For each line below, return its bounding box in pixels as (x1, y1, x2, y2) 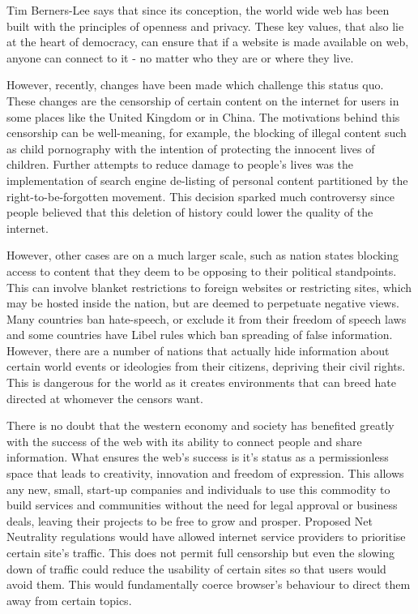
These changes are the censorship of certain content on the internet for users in (6, 92, 399, 109)
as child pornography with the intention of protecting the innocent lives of (6, 140, 375, 157)
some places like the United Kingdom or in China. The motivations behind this (6, 108, 400, 125)
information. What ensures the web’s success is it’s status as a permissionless (6, 449, 389, 466)
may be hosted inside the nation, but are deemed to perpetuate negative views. (6, 294, 399, 311)
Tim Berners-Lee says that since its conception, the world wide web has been (6, 2, 390, 18)
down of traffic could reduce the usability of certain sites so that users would (6, 560, 386, 577)
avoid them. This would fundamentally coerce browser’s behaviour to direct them (6, 576, 411, 593)
